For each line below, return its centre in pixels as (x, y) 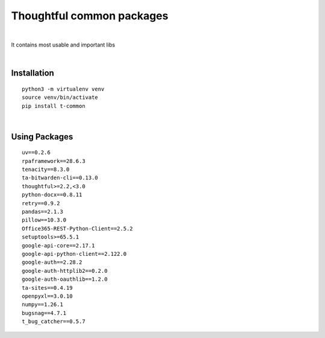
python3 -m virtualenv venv (63, 89)
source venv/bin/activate (60, 97)
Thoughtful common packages (90, 16)
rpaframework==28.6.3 (54, 161)
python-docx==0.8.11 (52, 195)
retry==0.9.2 (41, 203)
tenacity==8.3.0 (46, 170)
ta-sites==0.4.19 (47, 288)
